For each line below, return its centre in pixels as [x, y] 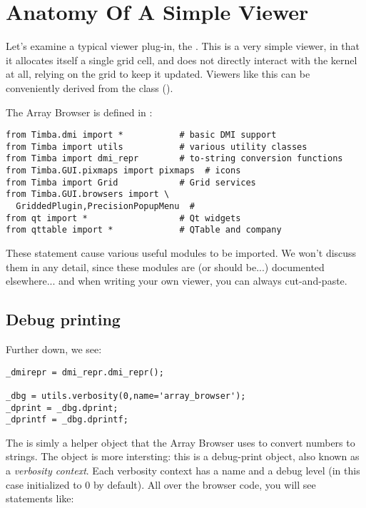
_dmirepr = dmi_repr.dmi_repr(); [85, 372]
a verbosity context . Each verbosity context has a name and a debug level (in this [183, 471]
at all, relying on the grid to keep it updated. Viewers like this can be [158, 74]
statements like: [40, 498]
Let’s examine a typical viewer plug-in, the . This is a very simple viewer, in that [183, 46]
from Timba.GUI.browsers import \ [88, 194]
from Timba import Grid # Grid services [131, 182]
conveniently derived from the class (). [90, 87]
